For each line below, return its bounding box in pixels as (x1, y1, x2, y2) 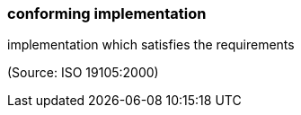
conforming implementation (7, 4, 207, 22)
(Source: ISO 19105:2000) (7, 65, 159, 81)
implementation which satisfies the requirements (7, 37, 295, 53)
